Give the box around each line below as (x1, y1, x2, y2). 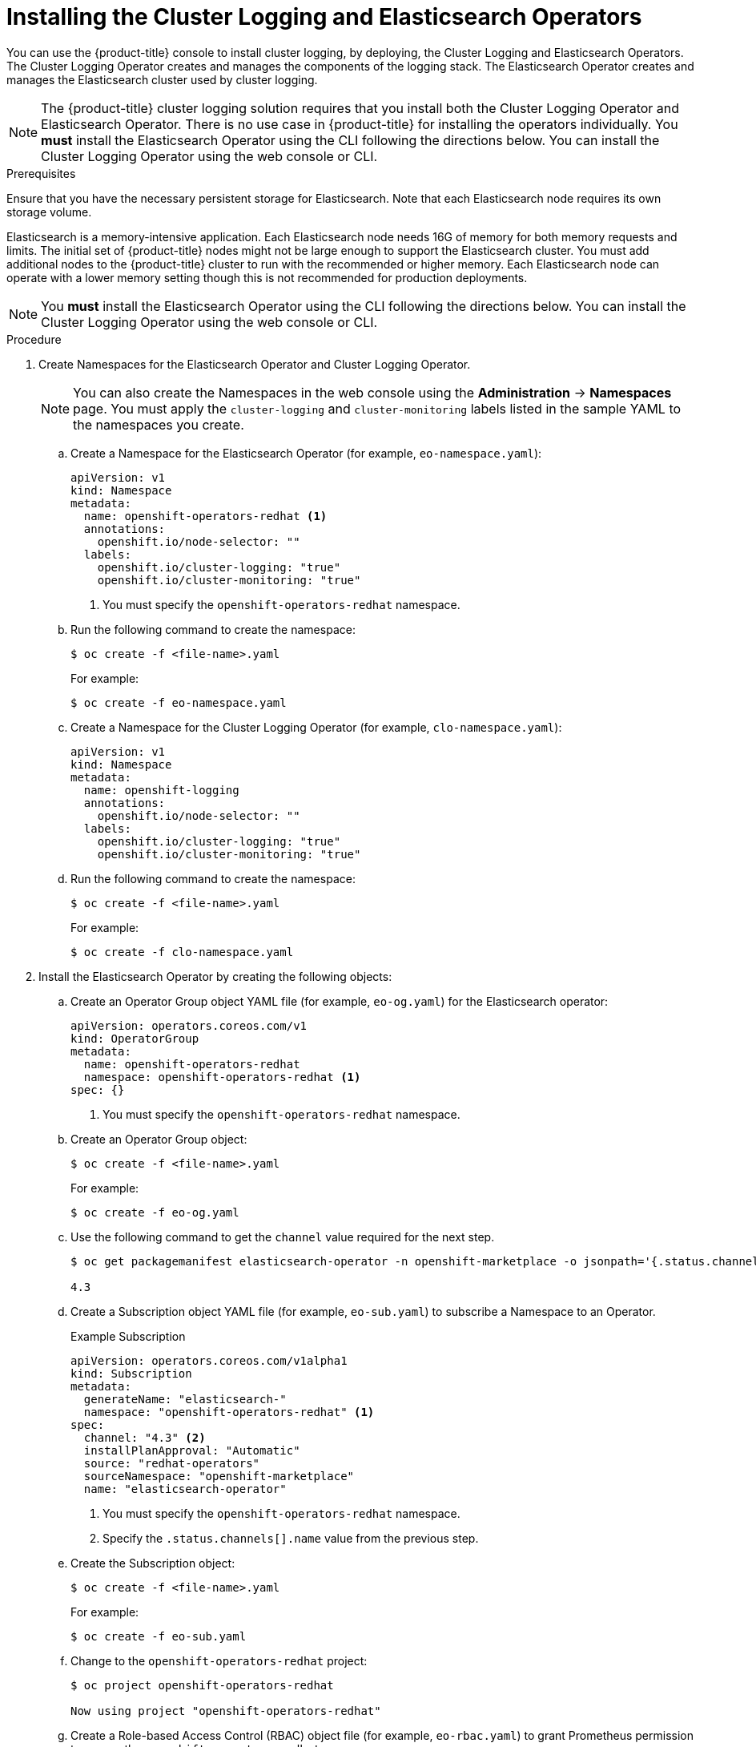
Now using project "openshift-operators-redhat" (70, 1704, 381, 1717)
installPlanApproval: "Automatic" (83, 1443, 300, 1457)
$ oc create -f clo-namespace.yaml (70, 945, 294, 958)
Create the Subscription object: (70, 1555, 235, 1570)
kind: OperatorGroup (70, 1031, 199, 1045)
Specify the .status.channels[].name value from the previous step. (103, 1531, 479, 1545)
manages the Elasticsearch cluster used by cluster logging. (6, 72, 318, 87)
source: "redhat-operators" (83, 1456, 260, 1470)
